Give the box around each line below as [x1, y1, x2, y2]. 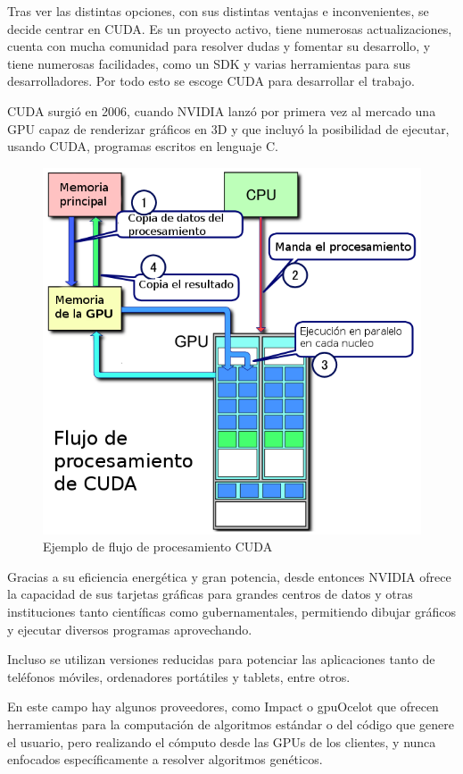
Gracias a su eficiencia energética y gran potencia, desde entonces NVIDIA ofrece [7, 567, 451, 585]
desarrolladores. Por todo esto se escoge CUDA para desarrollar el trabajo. [7, 72, 415, 90]
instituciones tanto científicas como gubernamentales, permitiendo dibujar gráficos [7, 602, 457, 620]
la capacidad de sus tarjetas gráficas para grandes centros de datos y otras [7, 585, 413, 603]
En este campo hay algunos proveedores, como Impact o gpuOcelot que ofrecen [7, 697, 439, 716]
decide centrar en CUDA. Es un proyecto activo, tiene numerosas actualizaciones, [7, 19, 452, 38]
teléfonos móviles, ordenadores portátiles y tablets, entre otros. [7, 667, 351, 686]
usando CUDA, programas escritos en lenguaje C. [7, 137, 278, 156]
